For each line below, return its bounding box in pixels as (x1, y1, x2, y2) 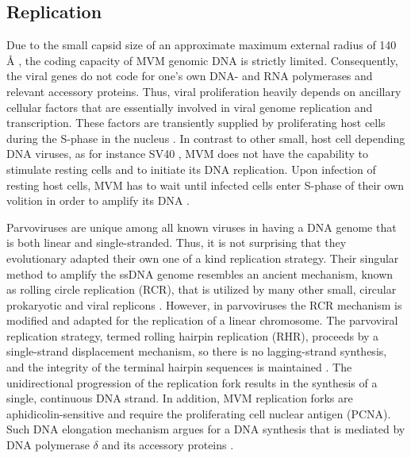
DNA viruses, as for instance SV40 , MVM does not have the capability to (6, 145, 369, 162)
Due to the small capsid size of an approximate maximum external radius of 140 (6, 37, 397, 53)
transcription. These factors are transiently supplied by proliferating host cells (6, 114, 386, 131)
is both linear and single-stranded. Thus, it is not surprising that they (6, 234, 347, 251)
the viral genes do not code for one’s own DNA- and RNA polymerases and (6, 67, 373, 84)
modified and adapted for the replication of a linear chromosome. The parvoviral (6, 312, 398, 329)
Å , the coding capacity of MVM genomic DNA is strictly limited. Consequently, (6, 52, 398, 68)
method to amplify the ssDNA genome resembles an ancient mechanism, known (6, 265, 394, 282)
